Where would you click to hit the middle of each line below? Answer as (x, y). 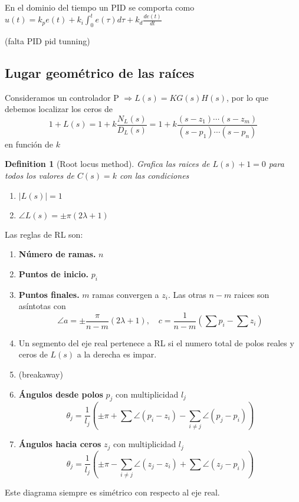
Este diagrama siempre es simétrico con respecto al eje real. (112, 492)
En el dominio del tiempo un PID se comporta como (100, 7)
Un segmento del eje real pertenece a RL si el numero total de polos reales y (156, 342)
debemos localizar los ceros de (59, 109)
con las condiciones (154, 175)
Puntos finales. (49, 294)
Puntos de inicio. (53, 273)
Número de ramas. (57, 254)
